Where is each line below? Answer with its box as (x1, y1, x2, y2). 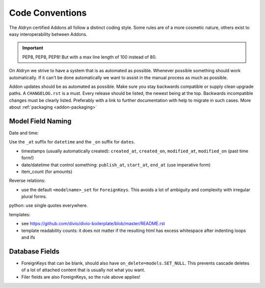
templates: (9, 211, 30, 217)
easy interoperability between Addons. (9, 31, 88, 37)
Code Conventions (9, 7, 87, 18)
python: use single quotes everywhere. (9, 202, 88, 208)
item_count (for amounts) (21, 169, 73, 174)
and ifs (21, 234, 35, 240)
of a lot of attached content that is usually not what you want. (21, 267, 146, 273)
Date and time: (9, 130, 39, 136)
